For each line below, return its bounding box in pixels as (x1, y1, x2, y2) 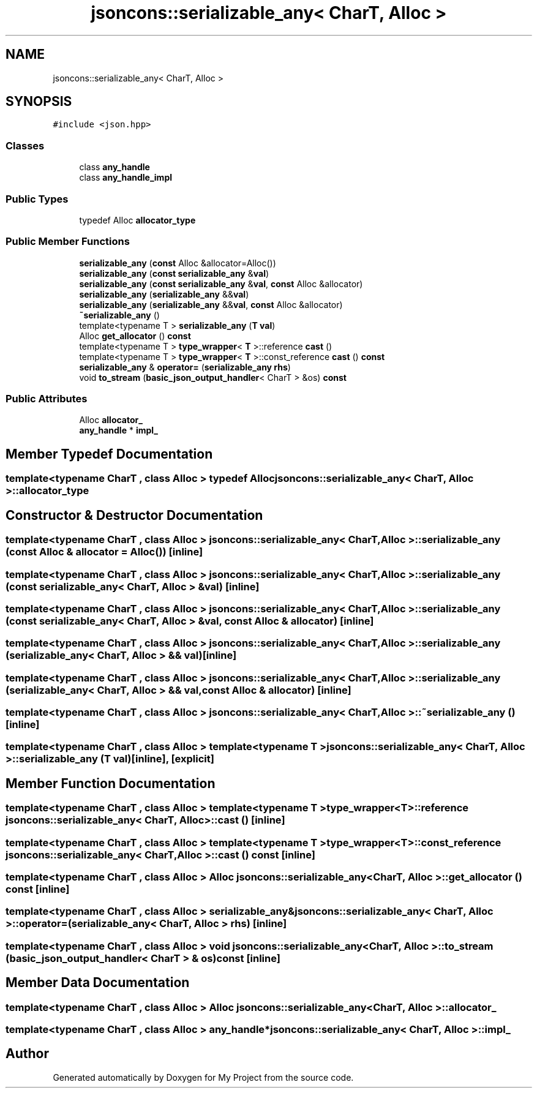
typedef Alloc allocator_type (79, 214, 196, 225)
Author (6, 1046, 49, 1062)
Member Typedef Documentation (6, 446, 213, 462)
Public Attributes (6, 393, 88, 405)
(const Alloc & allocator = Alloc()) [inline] (6, 546, 203, 558)
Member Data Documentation (6, 975, 190, 991)
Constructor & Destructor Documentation (6, 507, 263, 523)
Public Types (6, 192, 69, 205)
